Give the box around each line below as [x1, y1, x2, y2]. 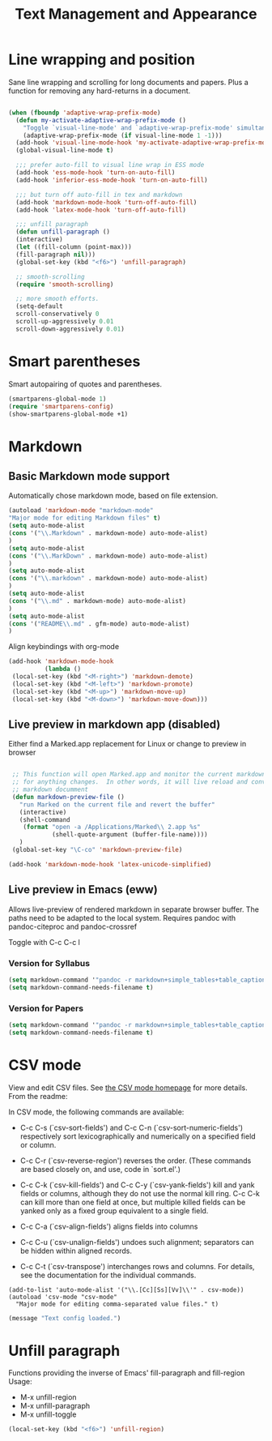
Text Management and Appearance [15, 5, 257, 24]
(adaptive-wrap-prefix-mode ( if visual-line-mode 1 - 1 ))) [23, 131, 223, 139]
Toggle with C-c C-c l [8, 937, 81, 947]
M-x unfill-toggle [19, 1409, 77, 1419]
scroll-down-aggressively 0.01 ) [15, 325, 125, 333]
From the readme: [8, 1091, 68, 1101]
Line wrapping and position [8, 50, 196, 69]
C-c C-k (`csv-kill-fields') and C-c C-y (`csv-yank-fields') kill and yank [19, 1180, 255, 1190]
